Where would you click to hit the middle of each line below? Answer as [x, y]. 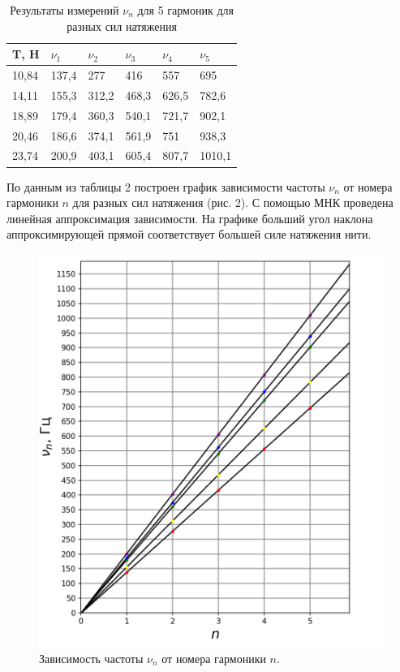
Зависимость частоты [91, 659]
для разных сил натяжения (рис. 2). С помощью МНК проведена [233, 202]
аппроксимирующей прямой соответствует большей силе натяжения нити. [189, 234]
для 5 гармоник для [185, 10]
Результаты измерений [65, 10]
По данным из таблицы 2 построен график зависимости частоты [166, 186]
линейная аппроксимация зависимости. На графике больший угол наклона [190, 218]
